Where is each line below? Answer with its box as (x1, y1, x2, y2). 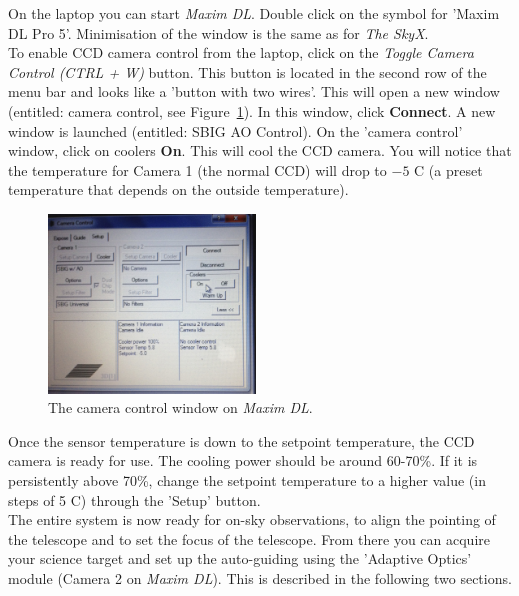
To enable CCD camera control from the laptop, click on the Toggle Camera (8, 42, 474, 63)
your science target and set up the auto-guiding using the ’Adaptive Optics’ (8, 548, 472, 569)
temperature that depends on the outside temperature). (8, 179, 349, 200)
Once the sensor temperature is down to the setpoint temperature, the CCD (8, 430, 475, 451)
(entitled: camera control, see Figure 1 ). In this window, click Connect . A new (8, 100, 496, 121)
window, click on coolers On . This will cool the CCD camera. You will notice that (8, 140, 512, 161)
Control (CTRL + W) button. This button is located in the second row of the (8, 61, 487, 82)
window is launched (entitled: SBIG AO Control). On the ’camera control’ (8, 120, 463, 141)
